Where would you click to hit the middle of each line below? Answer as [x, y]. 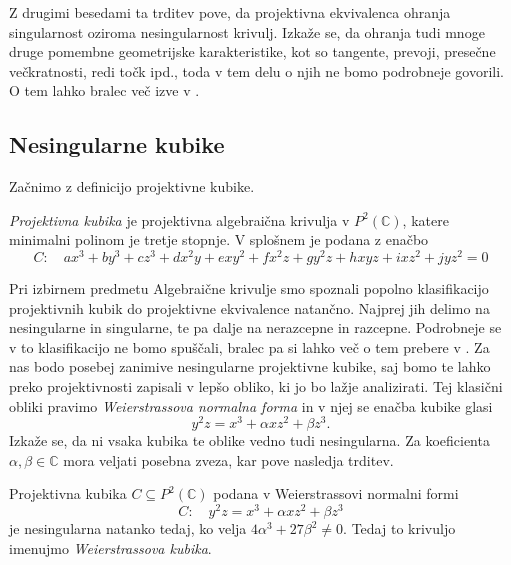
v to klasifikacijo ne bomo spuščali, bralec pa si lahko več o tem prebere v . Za [249, 346]
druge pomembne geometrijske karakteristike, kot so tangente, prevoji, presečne [252, 51]
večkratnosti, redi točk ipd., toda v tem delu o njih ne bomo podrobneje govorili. [256, 70]
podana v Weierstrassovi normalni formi [336, 493]
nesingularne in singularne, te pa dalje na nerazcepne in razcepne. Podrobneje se [255, 327]
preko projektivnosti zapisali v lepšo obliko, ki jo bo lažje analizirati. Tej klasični [256, 386]
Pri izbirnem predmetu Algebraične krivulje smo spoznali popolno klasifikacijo [249, 288]
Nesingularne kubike [117, 144]
